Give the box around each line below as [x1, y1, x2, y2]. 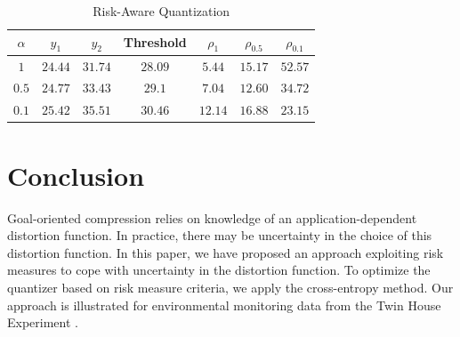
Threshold [123, 33, 187, 52]
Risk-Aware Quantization [93, 2, 230, 20]
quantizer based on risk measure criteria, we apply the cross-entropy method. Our [7, 277, 454, 296]
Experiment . [7, 313, 78, 332]
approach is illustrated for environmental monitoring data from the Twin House [7, 295, 441, 314]
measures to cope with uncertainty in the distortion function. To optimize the [7, 261, 431, 279]
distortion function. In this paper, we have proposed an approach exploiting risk [7, 243, 444, 261]
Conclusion [7, 156, 145, 193]
